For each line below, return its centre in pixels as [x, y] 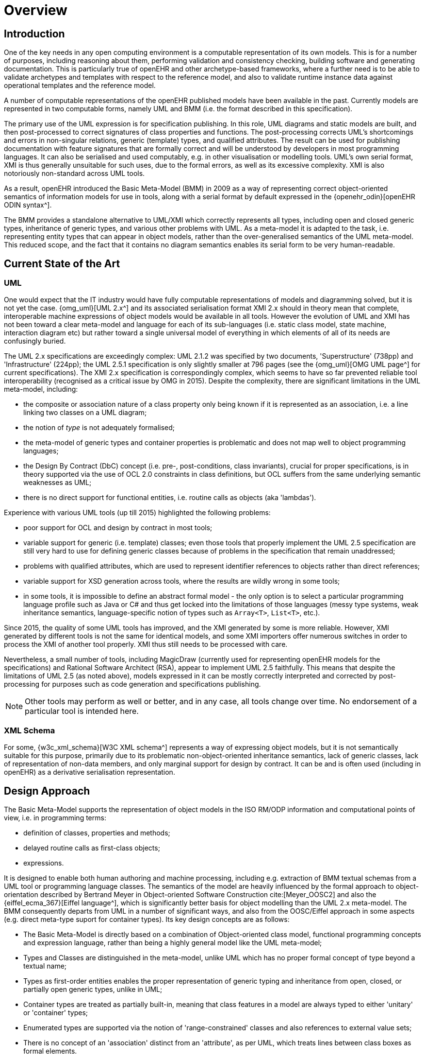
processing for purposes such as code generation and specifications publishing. [132, 684]
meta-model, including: [41, 389]
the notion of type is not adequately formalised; [99, 428]
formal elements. [50, 1051]
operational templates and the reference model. [80, 86]
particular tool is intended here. [82, 711]
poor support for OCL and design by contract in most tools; [118, 528]
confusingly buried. [35, 341]
